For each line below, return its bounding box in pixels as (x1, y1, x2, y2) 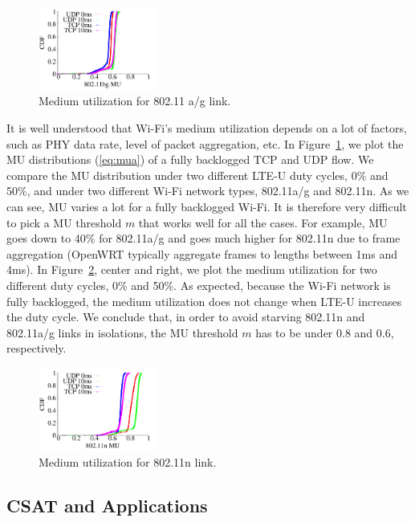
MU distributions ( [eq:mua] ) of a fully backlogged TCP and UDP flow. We (6, 151, 374, 168)
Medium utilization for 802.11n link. (39, 454, 217, 471)
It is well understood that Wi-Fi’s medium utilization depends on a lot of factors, (6, 120, 407, 137)
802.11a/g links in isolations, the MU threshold (6, 324, 238, 341)
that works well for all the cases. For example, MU (138, 214, 388, 230)
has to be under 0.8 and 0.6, (255, 324, 394, 341)
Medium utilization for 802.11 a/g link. (39, 92, 231, 109)
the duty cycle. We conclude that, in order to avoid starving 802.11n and (6, 308, 365, 325)
